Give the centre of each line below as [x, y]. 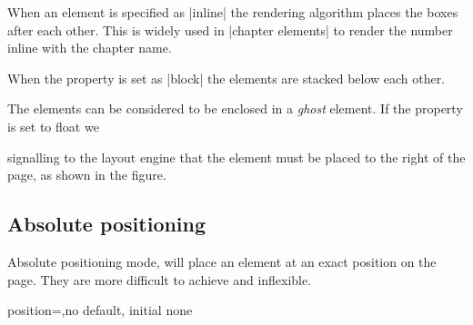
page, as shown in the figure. [87, 175]
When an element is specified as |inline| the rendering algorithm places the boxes [233, 12]
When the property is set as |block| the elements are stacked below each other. [226, 78]
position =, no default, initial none [100, 310]
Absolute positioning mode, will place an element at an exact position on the [222, 261]
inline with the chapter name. [90, 48]
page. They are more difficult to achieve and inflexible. [160, 279]
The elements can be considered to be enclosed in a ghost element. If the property [235, 108]
